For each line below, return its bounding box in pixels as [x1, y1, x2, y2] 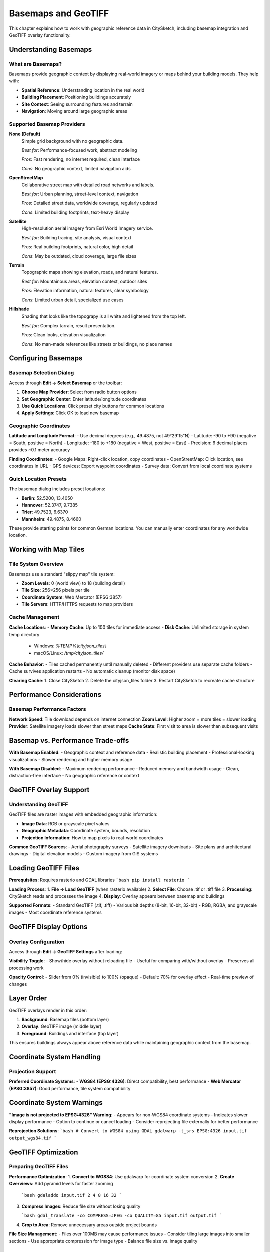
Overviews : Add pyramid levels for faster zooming [9, 1181, 113, 1187]
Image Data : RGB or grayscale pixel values [21, 820, 110, 826]
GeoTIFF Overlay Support [9, 786, 90, 794]
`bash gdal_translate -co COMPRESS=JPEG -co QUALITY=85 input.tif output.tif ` [21, 1213, 222, 1219]
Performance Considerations [9, 690, 102, 699]
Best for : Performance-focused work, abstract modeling [21, 147, 137, 153]
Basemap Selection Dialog [9, 369, 74, 376]
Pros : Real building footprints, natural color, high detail [21, 244, 133, 250]
